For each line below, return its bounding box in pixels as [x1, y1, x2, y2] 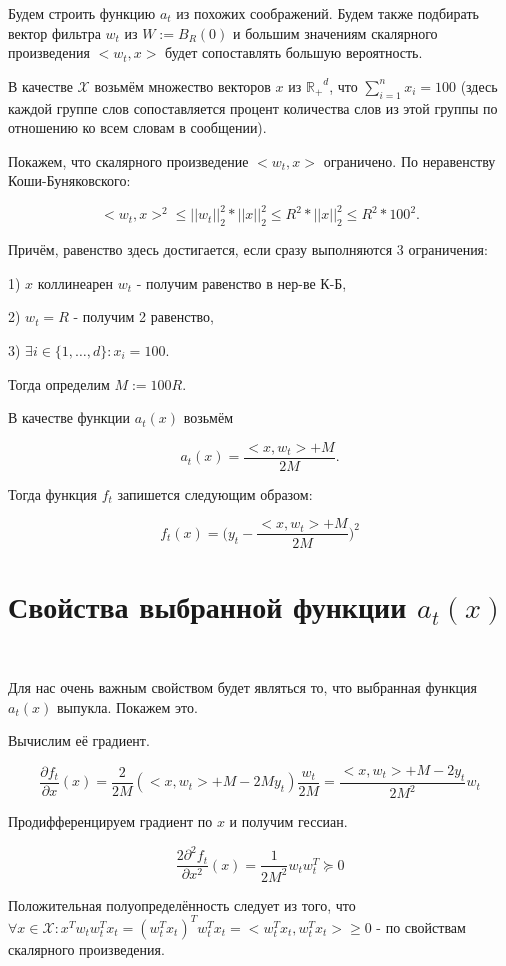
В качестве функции [8, 407, 131, 428]
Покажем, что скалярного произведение [8, 150, 249, 171]
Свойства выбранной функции [8, 585, 407, 626]
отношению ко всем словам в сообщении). [8, 117, 267, 138]
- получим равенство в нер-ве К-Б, [136, 272, 347, 293]
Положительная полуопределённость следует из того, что [8, 894, 356, 915]
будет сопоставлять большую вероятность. [165, 42, 423, 63]
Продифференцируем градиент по [8, 811, 213, 832]
